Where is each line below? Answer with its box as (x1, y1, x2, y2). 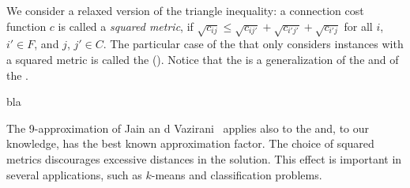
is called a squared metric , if (58, 17, 194, 34)
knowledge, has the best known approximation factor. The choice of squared (6, 135, 374, 152)
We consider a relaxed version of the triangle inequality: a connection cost (6, 2, 364, 18)
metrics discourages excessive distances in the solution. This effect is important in (6, 150, 402, 167)
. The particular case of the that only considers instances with (103, 36, 404, 52)
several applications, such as (6, 166, 142, 182)
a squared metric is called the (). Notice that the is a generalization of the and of (6, 51, 399, 67)
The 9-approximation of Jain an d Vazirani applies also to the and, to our (6, 119, 370, 136)
